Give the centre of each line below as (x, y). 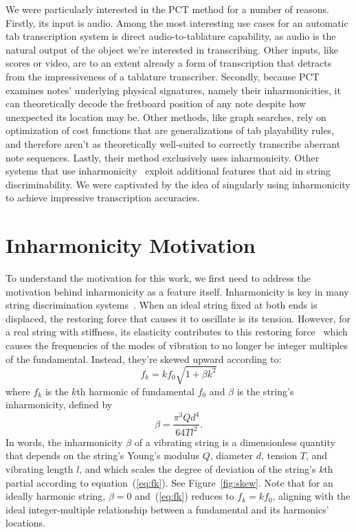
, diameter (232, 455)
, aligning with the (311, 496)
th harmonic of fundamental (135, 391)
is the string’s (265, 391)
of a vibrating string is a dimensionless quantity (235, 442)
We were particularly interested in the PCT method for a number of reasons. (167, 9)
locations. (26, 523)
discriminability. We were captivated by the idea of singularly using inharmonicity (178, 184)
